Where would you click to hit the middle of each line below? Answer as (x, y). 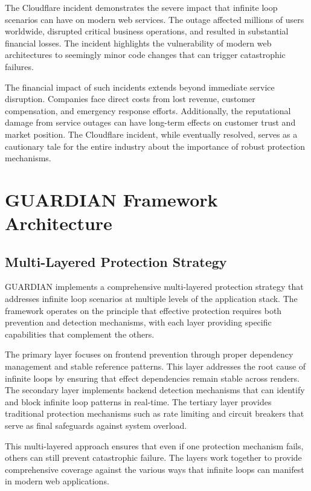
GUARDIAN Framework (111, 199)
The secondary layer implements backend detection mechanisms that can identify (155, 390)
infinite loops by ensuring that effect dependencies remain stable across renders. (152, 378)
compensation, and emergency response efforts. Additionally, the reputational (148, 110)
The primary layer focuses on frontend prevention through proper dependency (149, 354)
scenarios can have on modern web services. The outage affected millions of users (155, 19)
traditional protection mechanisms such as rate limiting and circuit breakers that (155, 413)
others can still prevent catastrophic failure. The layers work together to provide (153, 457)
